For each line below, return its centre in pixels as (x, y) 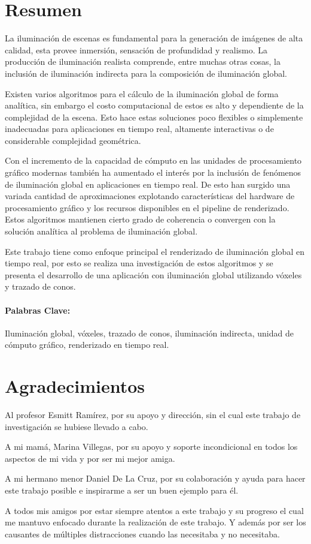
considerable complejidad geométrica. (73, 140)
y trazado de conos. (40, 286)
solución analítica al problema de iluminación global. (101, 231)
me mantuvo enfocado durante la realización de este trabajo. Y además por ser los (155, 522)
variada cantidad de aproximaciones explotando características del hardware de (150, 196)
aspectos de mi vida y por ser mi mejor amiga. (90, 458)
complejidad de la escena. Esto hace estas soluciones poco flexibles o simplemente (154, 117)
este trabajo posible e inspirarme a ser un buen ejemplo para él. (122, 490)
